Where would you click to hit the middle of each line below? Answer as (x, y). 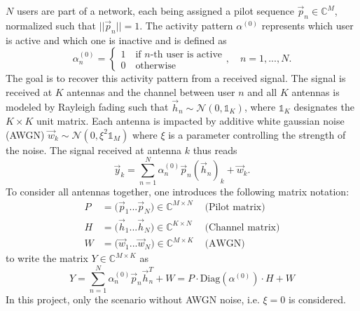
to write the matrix (47, 258)
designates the (324, 107)
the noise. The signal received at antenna (94, 150)
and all (262, 91)
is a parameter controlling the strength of (257, 134)
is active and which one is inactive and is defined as (116, 40)
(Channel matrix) (242, 227)
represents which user (307, 25)
